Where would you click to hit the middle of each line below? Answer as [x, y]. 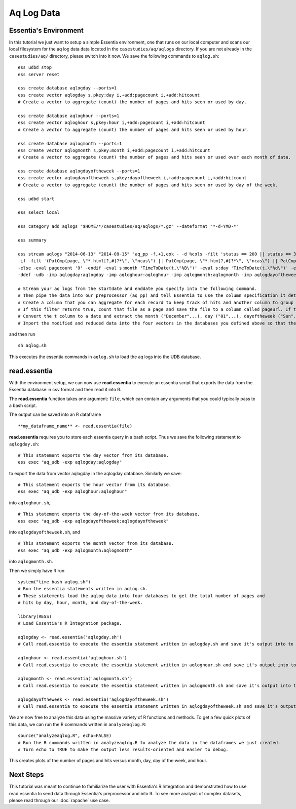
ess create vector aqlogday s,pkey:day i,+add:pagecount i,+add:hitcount [109, 95]
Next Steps [26, 775]
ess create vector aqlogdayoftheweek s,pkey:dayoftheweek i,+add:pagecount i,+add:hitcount [132, 178]
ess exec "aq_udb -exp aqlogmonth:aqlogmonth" [75, 550]
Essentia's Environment [46, 30]
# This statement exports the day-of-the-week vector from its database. [109, 514]
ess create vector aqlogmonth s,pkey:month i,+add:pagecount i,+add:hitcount [114, 150]
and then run [22, 334]
